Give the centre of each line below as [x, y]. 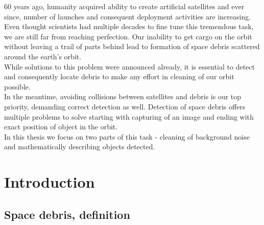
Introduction [50, 182]
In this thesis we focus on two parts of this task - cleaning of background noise [127, 136]
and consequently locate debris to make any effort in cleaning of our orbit [119, 76]
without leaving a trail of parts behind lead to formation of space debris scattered [132, 46]
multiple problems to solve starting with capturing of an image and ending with [129, 116]
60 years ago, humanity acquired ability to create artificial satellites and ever [124, 6]
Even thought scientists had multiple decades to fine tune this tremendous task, [129, 26]
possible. [17, 86]
